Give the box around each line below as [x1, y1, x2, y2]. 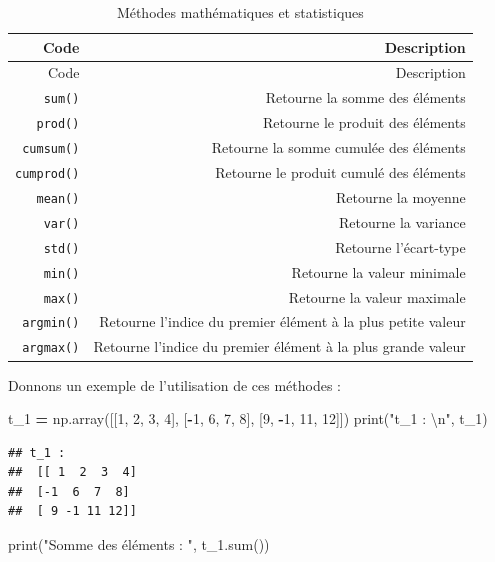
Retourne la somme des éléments [265, 87, 466, 108]
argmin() [22, 316, 80, 331]
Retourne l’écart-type [335, 236, 466, 257]
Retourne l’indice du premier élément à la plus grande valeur [93, 336, 466, 357]
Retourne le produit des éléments [263, 112, 466, 133]
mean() [36, 191, 80, 206]
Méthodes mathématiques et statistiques [116, 2, 364, 22]
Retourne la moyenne [335, 186, 466, 207]
